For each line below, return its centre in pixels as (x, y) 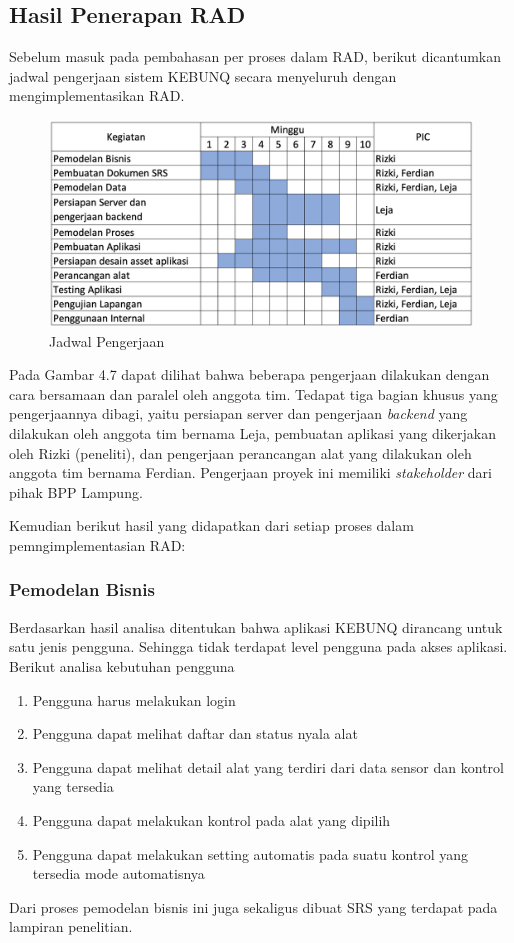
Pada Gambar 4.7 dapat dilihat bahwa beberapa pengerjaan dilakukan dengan (249, 374)
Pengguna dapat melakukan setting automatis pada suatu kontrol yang (250, 853)
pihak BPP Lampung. (76, 491)
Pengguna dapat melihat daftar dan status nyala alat (195, 733)
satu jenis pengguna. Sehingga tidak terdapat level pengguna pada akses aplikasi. (258, 646)
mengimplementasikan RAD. (97, 95)
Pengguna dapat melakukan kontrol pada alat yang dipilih (211, 819)
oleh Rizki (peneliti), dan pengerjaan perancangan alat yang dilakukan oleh (240, 452)
